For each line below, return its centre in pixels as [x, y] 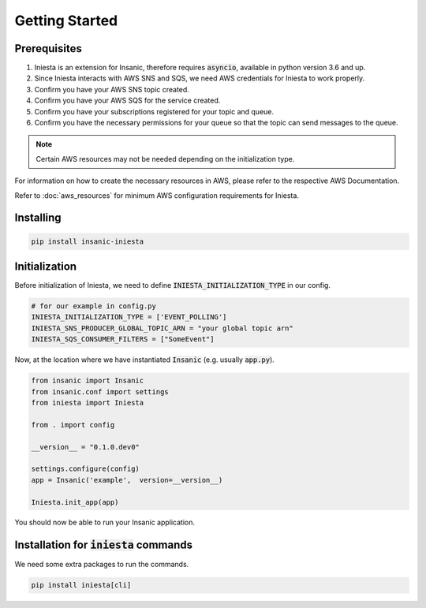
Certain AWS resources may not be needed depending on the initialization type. [165, 159]
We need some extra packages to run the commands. [102, 565]
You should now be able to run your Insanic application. [105, 522]
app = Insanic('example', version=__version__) [127, 480]
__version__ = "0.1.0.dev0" [85, 447]
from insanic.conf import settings [100, 392]
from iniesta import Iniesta [88, 403]
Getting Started [66, 21]
